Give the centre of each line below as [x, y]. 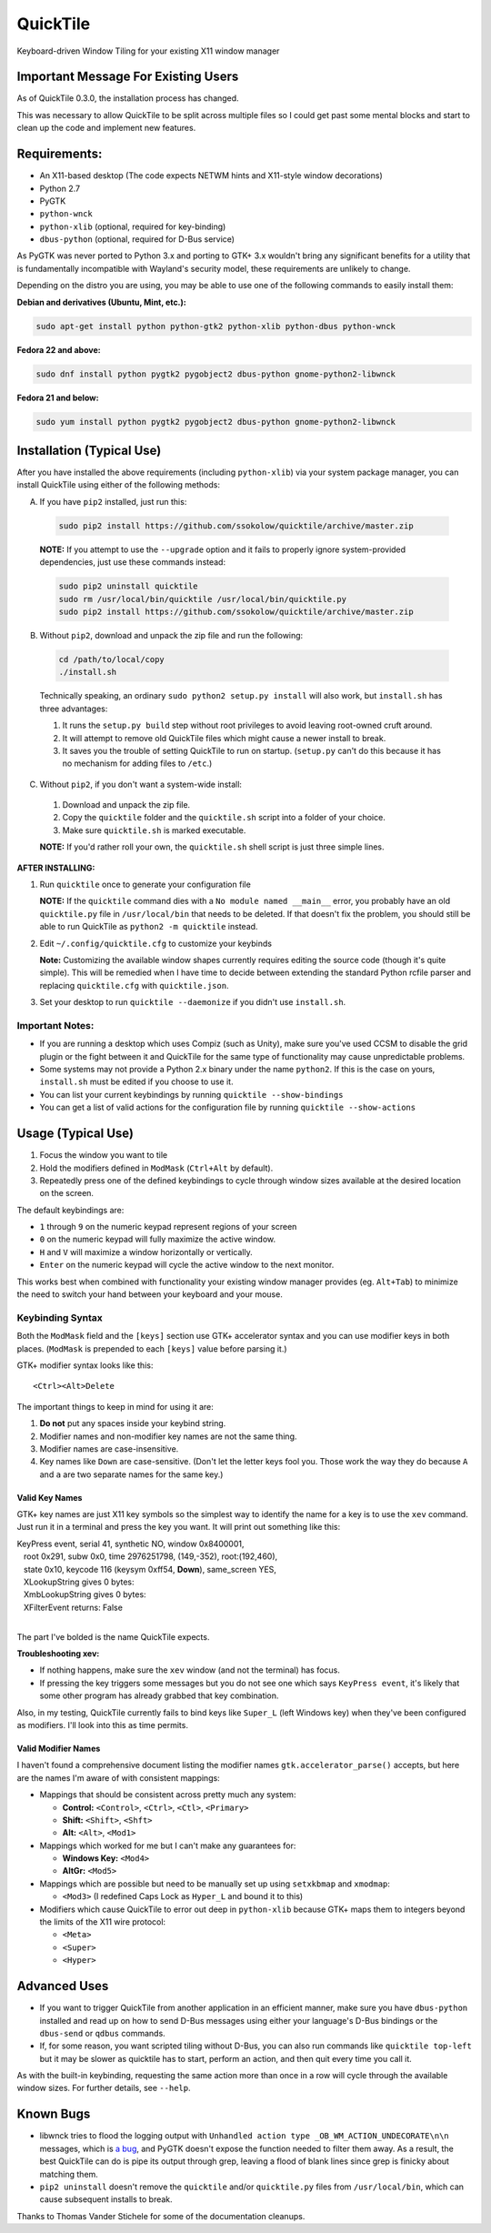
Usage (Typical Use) [75, 1134]
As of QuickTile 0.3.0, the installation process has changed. [128, 98]
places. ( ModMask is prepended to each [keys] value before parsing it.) [152, 1348]
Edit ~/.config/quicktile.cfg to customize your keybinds [156, 943]
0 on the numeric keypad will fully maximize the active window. [158, 1239]
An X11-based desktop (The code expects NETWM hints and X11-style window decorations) [211, 176]
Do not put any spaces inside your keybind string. [133, 1423]
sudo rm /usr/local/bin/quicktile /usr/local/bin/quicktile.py [203, 599]
